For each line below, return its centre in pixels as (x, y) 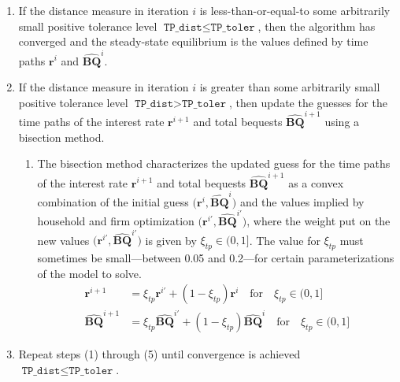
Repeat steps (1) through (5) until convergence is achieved (159, 354)
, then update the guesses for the (308, 102)
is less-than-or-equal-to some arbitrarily (295, 10)
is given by (171, 240)
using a (342, 121)
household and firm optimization (116, 221)
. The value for (285, 240)
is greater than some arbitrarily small (290, 87)
